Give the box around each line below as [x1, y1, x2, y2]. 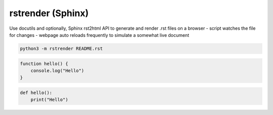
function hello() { [20, 61, 68, 67]
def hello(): [20, 90, 53, 95]
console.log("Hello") [30, 68, 84, 73]
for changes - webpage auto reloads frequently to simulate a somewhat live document [9, 32, 190, 38]
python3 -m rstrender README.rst [20, 45, 103, 51]
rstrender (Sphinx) [9, 8, 89, 19]
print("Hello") [30, 97, 68, 103]
